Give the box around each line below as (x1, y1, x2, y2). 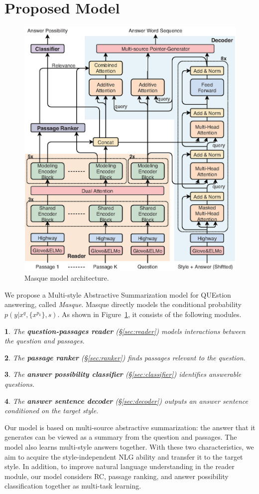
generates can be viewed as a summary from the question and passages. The (4, 432, 237, 442)
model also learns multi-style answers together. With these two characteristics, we (4, 441, 254, 452)
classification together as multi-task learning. (4, 481, 141, 491)
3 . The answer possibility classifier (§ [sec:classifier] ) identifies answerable (4, 369, 242, 379)
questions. (4, 378, 35, 389)
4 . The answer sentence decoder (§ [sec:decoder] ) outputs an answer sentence (4, 395, 249, 406)
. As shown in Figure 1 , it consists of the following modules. (57, 309, 242, 319)
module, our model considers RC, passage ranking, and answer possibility (4, 471, 229, 481)
